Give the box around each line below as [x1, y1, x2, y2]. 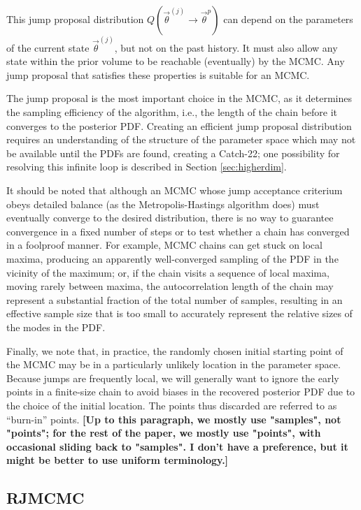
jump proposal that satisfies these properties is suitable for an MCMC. [6, 67, 310, 82]
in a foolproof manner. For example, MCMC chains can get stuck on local [6, 238, 323, 252]
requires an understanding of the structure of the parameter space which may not [6, 132, 356, 147]
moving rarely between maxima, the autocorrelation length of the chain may [6, 279, 334, 293]
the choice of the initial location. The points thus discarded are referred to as [6, 398, 337, 412]
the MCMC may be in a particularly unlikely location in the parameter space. [6, 357, 341, 372]
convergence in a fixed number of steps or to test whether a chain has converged [6, 224, 350, 238]
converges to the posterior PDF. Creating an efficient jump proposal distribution [6, 118, 352, 133]
